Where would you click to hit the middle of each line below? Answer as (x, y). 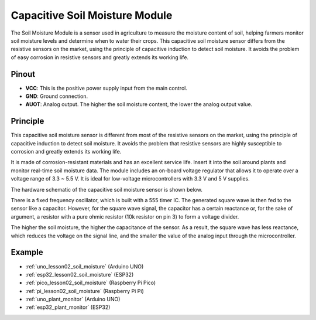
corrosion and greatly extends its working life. (66, 152)
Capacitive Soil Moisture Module (92, 15)
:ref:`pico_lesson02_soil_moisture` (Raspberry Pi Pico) (91, 283)
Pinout (23, 74)
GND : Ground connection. (56, 96)
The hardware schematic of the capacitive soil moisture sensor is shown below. (107, 189)
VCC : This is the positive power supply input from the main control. (106, 88)
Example (27, 252)
